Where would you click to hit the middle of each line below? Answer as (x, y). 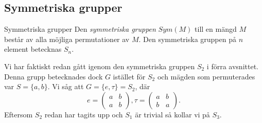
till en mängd (216, 29)
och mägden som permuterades (206, 76)
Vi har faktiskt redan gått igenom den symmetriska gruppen (100, 66)
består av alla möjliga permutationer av (67, 39)
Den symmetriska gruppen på (190, 39)
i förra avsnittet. (232, 66)
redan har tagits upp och (84, 114)
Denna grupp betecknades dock (54, 76)
